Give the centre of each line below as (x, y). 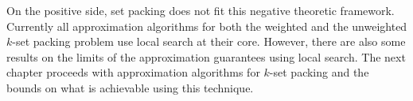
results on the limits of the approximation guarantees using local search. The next (206, 56)
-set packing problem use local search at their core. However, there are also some (209, 41)
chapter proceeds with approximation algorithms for (133, 72)
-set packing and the (319, 72)
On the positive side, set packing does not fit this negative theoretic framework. (201, 10)
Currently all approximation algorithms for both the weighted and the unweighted (207, 26)
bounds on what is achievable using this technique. (130, 87)
